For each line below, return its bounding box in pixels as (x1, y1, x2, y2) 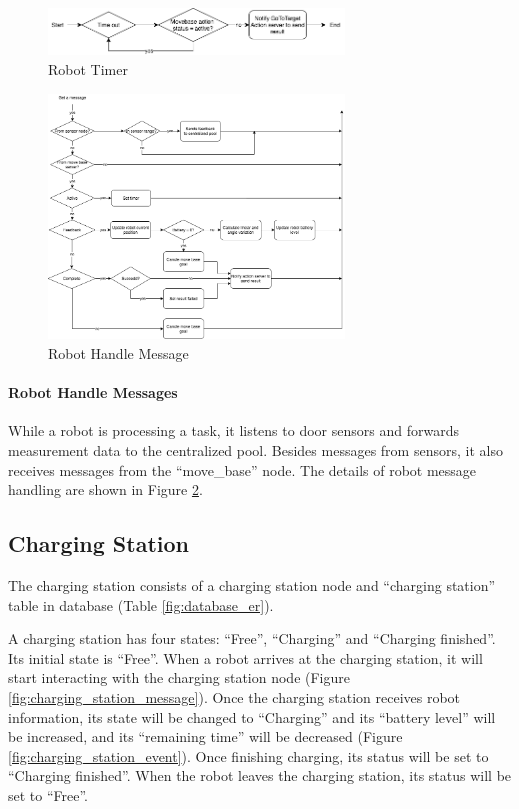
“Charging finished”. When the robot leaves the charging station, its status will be (8, 765, 512, 786)
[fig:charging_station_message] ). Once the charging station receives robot (8, 687, 461, 708)
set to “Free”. (8, 784, 89, 805)
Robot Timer (48, 58, 128, 79)
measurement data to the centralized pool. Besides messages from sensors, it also (8, 440, 503, 461)
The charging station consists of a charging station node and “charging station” (8, 575, 496, 596)
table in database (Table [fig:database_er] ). (8, 594, 274, 615)
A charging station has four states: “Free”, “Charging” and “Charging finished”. (8, 628, 496, 649)
